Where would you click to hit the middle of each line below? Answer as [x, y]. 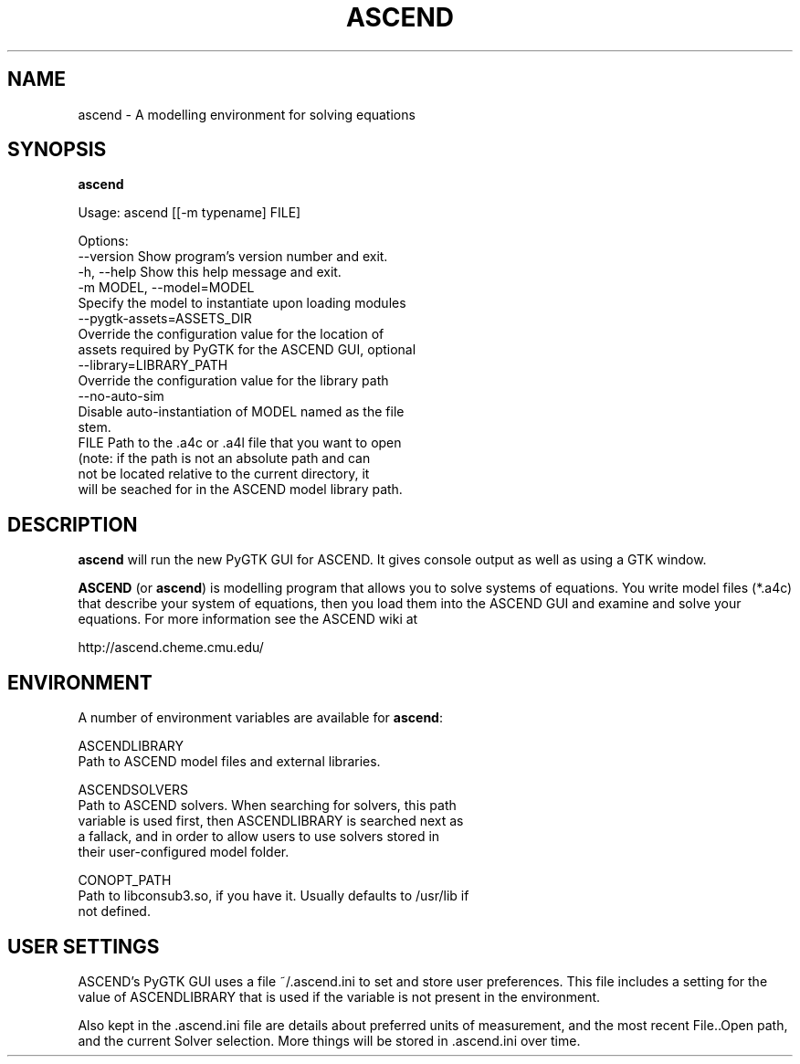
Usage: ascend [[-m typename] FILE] [189, 213]
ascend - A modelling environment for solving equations [247, 114]
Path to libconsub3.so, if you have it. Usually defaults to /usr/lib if [274, 896]
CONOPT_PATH [125, 880]
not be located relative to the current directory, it [224, 474]
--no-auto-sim [121, 396]
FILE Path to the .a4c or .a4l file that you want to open [240, 443]
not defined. [114, 911]
